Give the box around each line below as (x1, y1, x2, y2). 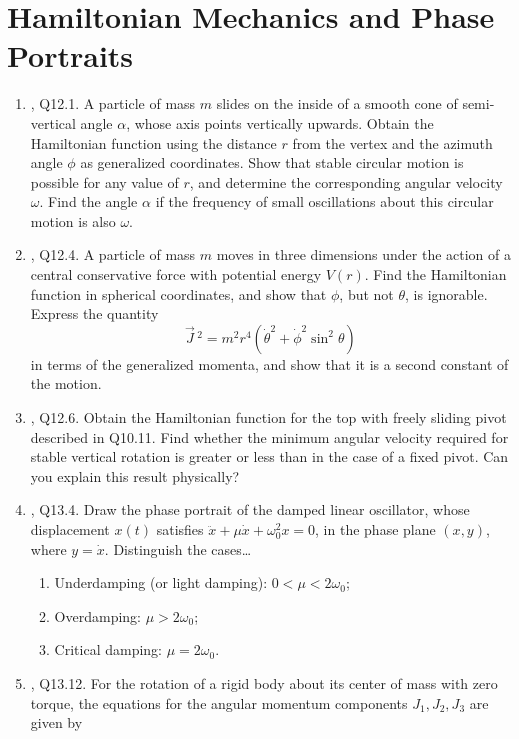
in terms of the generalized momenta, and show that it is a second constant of (30, 353, 509, 374)
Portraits (7, 35, 134, 76)
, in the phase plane (315, 519, 436, 539)
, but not (339, 283, 394, 304)
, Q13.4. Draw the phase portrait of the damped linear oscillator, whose (30, 499, 470, 520)
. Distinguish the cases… (104, 538, 252, 559)
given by (30, 712, 83, 733)
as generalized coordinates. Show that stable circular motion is (80, 152, 464, 173)
